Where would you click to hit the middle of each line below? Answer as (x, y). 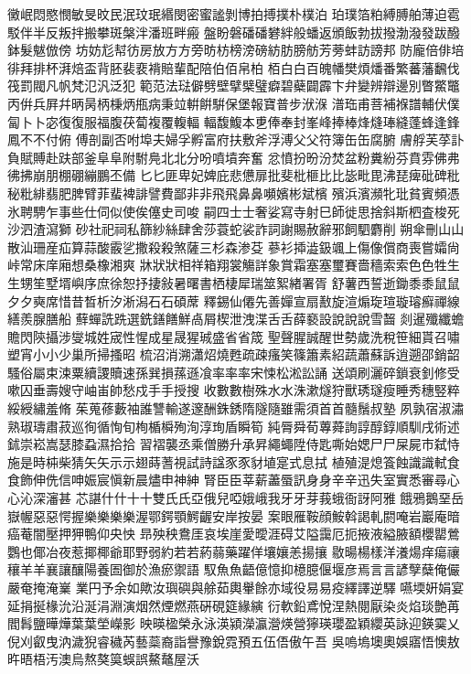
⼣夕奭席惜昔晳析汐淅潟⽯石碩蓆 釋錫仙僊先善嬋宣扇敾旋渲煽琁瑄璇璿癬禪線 (234, 300)
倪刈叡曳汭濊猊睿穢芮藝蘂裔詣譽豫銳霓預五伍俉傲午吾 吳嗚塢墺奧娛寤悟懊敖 (234, 641)
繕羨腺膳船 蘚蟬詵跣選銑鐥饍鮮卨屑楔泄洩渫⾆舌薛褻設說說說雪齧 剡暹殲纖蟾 (236, 319)
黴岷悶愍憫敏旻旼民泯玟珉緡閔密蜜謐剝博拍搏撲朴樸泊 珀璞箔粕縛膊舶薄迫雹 (234, 14)
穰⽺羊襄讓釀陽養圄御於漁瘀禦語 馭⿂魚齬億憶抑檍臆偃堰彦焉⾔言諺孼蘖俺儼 (234, 569)
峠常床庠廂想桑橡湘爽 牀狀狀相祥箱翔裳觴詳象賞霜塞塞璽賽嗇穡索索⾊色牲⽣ (234, 265)
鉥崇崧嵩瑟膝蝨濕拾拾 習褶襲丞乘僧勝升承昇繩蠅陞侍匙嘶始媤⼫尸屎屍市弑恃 (234, 444)
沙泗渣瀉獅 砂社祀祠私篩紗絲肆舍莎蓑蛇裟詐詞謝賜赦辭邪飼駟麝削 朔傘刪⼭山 (236, 229)
